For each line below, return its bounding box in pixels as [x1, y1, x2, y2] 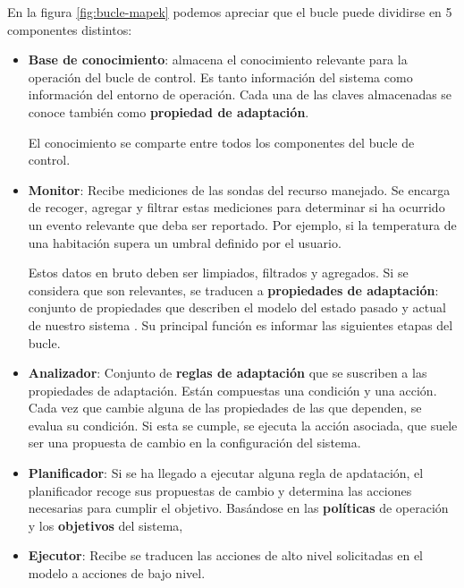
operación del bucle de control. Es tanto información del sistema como [28, 67, 413, 86]
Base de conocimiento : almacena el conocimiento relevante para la [28, 50, 408, 69]
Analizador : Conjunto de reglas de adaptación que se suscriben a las [28, 363, 427, 382]
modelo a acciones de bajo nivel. [28, 564, 206, 583]
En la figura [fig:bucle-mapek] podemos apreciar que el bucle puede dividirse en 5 [7, 3, 452, 21]
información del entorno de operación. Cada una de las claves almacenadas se [28, 85, 452, 104]
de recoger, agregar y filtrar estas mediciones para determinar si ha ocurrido [28, 198, 445, 217]
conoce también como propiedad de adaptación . [28, 102, 309, 121]
